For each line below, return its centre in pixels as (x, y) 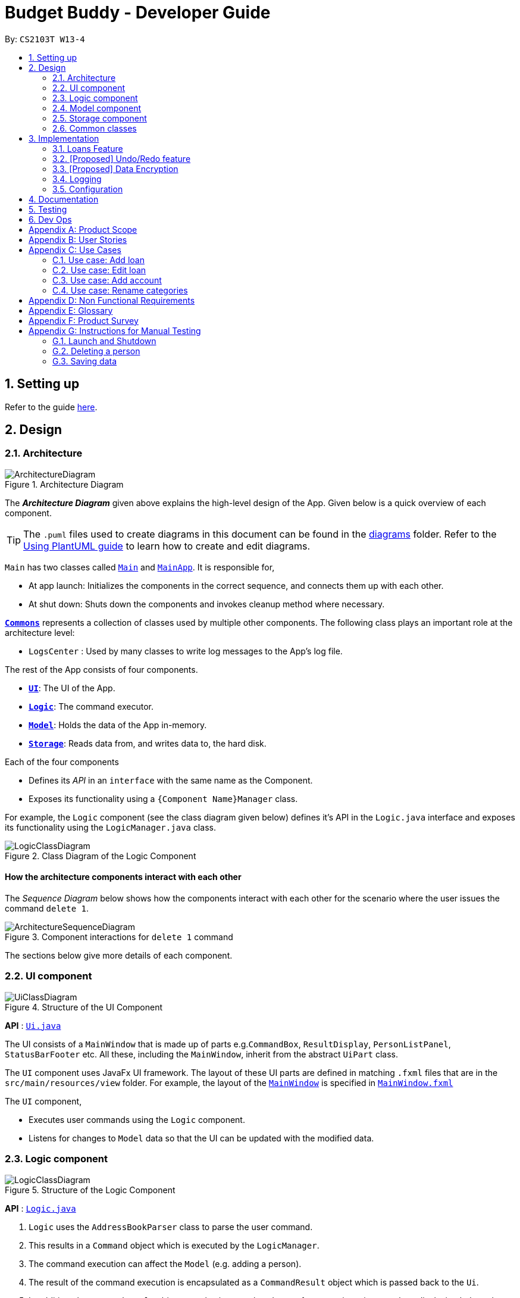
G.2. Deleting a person (96, 351)
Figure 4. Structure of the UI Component (84, 1007)
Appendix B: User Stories (78, 239)
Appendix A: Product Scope (83, 229)
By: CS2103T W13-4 (45, 39)
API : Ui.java (33, 1025)
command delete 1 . (47, 909)
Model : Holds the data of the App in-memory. (118, 725)
